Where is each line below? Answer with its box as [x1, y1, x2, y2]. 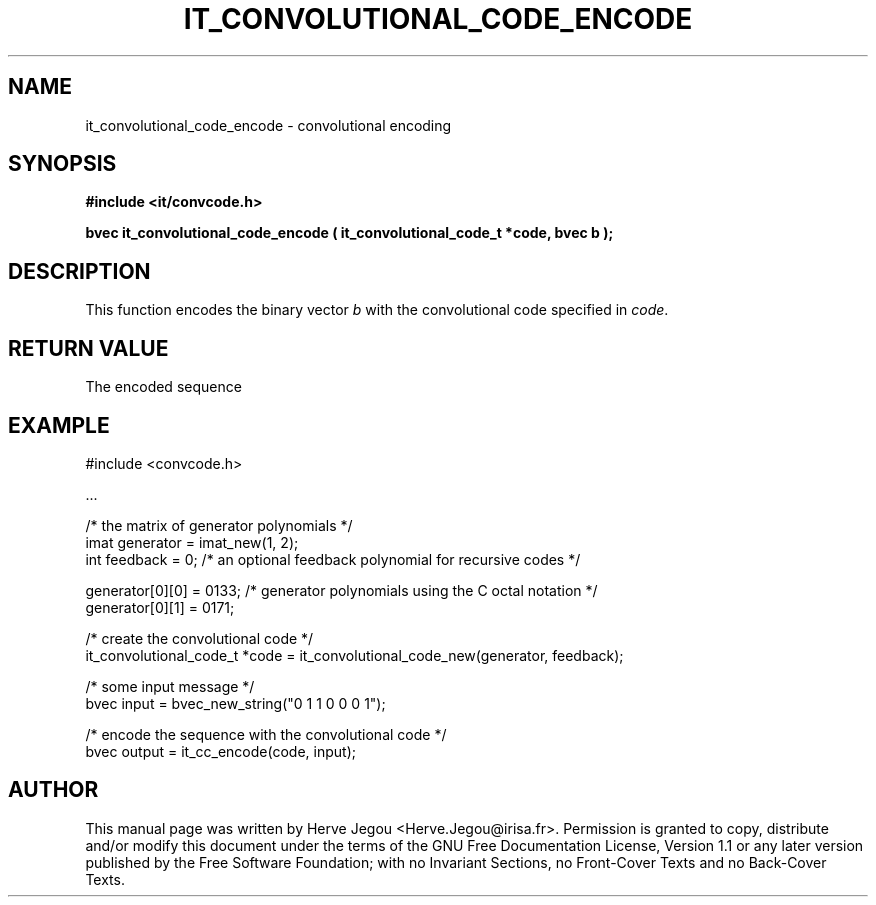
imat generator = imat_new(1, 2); [85, 533, 299, 551]
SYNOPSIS [8, 151, 117, 177]
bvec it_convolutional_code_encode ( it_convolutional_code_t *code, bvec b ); [85, 224, 614, 242]
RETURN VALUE [8, 335, 169, 361]
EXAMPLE [8, 412, 110, 438]
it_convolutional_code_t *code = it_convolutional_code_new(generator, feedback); [85, 646, 624, 664]
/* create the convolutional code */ [85, 629, 314, 647]
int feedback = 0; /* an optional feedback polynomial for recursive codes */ [85, 550, 581, 568]
